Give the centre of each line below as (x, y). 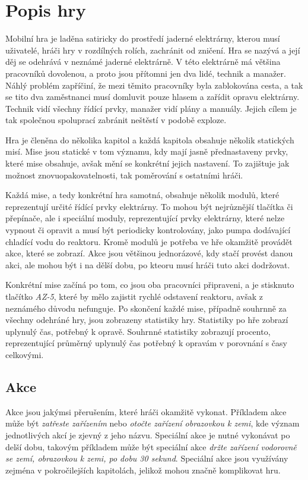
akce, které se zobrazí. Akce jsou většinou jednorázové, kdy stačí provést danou (149, 253)
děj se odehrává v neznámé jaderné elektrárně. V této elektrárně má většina (143, 62)
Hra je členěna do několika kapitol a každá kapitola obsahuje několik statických (150, 139)
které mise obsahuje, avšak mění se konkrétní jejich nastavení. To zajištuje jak (147, 163)
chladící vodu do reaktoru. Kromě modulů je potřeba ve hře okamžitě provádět (149, 241)
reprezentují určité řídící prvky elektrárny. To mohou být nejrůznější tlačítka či (149, 206)
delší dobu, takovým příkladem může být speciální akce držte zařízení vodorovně (151, 446)
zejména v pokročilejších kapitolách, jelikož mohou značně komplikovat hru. (143, 470)
